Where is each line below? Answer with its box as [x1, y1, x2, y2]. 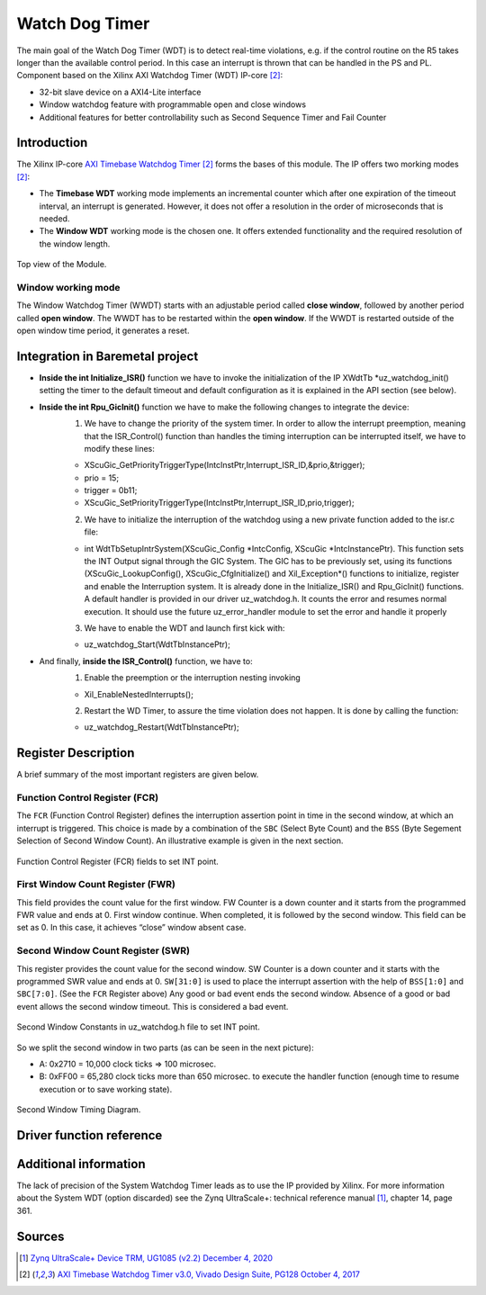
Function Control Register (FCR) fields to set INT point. [16, 856, 220, 867]
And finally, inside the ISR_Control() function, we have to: [39, 655, 253, 666]
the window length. [39, 238, 111, 249]
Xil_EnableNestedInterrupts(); [84, 688, 193, 699]
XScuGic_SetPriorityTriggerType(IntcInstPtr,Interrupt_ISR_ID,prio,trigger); [84, 498, 355, 508]
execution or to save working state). [39, 1084, 173, 1094]
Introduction [16, 135, 88, 150]
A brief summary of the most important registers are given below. [16, 769, 259, 780]
